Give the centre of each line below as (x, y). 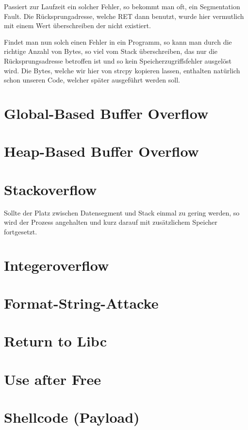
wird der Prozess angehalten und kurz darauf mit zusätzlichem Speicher (111, 222)
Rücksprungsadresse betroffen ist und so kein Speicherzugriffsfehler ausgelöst (118, 60)
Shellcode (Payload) (72, 417)
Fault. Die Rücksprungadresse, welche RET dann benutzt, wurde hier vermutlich (124, 16)
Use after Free (53, 379)
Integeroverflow (57, 265)
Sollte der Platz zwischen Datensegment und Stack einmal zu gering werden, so (122, 212)
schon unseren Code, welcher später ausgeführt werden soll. (92, 80)
